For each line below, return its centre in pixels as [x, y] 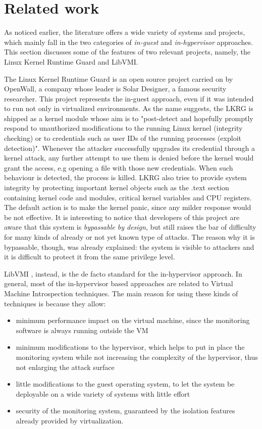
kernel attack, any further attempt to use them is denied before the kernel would [129, 158]
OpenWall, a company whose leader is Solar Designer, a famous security [115, 89]
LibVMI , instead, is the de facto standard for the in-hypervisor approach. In [123, 273]
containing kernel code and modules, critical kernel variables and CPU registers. [128, 197]
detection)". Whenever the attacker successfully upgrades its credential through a [129, 148]
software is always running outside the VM [82, 330]
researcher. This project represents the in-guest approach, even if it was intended [129, 98]
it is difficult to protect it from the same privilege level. [90, 257]
